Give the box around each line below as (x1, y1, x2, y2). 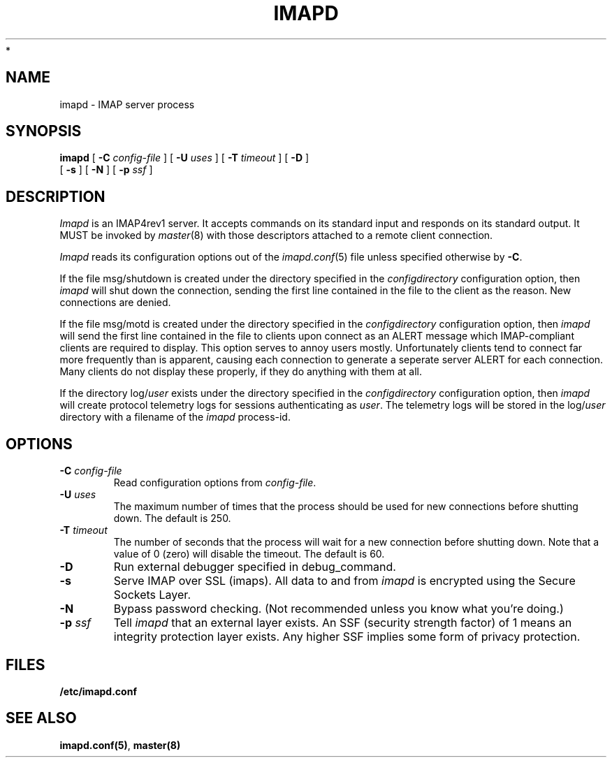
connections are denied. (59, 296, 171, 309)
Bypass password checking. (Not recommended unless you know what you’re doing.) (113, 602, 564, 616)
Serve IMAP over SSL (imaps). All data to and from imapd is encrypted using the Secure (113, 574, 576, 588)
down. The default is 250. (113, 512, 231, 525)
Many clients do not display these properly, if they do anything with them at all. (59, 365, 422, 378)
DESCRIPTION (6, 187, 105, 205)
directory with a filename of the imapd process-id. (59, 411, 291, 423)
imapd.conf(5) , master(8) (59, 739, 181, 751)
